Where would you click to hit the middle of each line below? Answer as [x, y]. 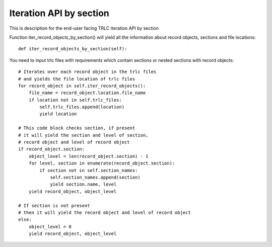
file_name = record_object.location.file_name [87, 93]
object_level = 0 [50, 227]
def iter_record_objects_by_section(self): [73, 49]
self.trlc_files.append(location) [82, 107]
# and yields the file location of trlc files [77, 79]
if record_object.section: [52, 149]
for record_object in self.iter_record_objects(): [82, 86]
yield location [58, 114]
